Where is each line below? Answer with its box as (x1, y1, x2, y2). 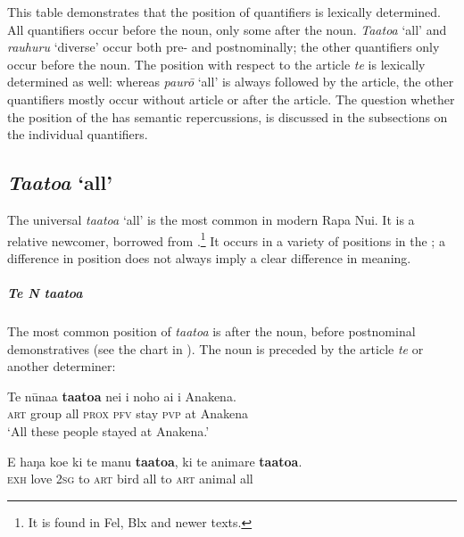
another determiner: (7, 357, 116, 376)
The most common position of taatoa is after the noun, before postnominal (7, 321, 416, 340)
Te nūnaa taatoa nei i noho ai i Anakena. (7, 386, 236, 405)
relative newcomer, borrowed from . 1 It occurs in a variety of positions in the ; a (7, 228, 445, 250)
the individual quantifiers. (7, 125, 148, 144)
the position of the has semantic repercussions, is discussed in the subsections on (7, 107, 448, 126)
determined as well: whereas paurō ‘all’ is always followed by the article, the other (7, 72, 454, 91)
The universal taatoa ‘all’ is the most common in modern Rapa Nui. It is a (7, 210, 415, 228)
